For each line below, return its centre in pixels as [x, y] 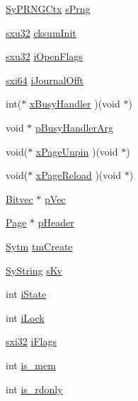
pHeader [56, 222]
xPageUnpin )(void [77, 151]
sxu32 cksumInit [41, 32]
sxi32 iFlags [31, 341]
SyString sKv [34, 270]
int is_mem [31, 365]
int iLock [25, 317]
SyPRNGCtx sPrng [48, 8]
